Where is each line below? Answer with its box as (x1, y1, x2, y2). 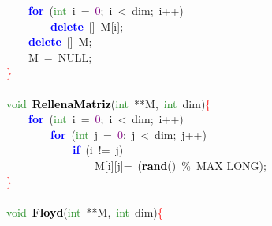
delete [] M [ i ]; (50, 17, 124, 34)
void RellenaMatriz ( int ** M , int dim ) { (6, 95, 211, 111)
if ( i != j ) (73, 141, 124, 158)
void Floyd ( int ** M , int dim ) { (6, 203, 163, 220)
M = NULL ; (28, 48, 92, 65)
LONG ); (226, 156, 266, 173)
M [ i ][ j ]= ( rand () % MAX (94, 156, 223, 173)
